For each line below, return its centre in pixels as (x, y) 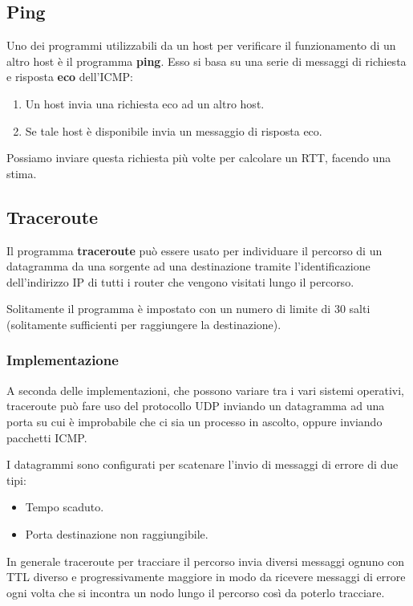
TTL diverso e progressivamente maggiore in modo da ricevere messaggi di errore (206, 577)
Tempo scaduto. (65, 507)
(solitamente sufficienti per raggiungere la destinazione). (144, 324)
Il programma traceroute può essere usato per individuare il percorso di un (194, 250)
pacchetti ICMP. (47, 437)
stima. (22, 173)
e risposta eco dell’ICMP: (70, 77)
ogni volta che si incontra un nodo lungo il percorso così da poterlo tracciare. (196, 592)
